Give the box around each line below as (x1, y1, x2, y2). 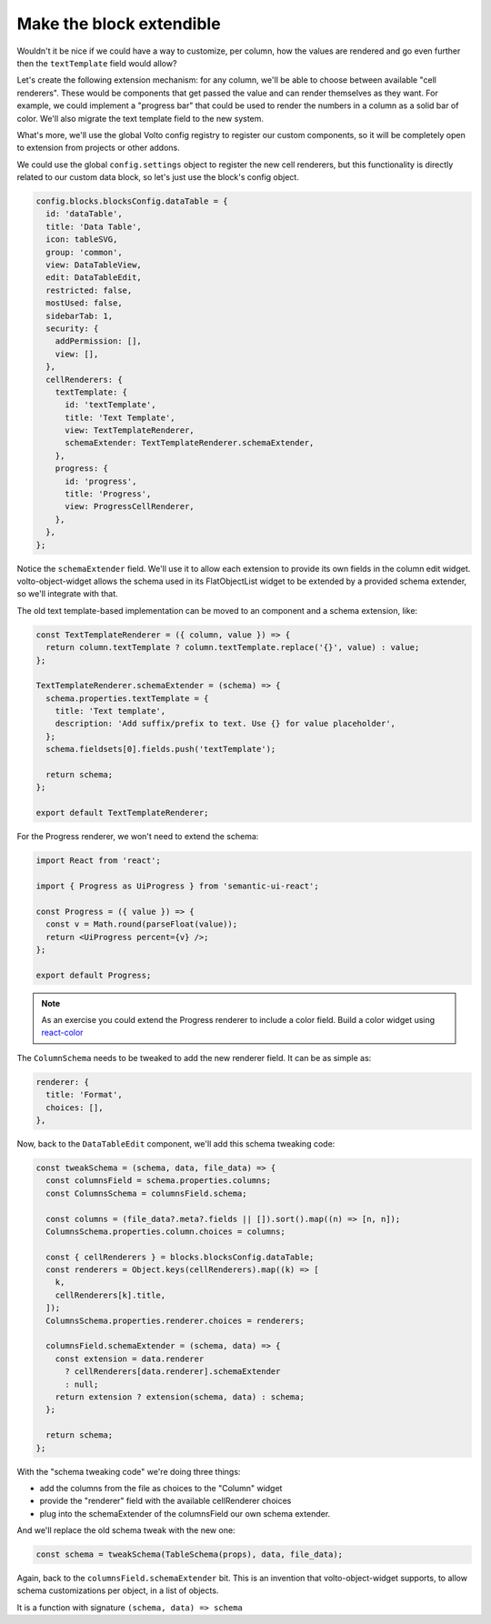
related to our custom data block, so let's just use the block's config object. (16, 172, 299, 183)
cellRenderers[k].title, (55, 1289, 166, 1300)
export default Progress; (35, 969, 152, 980)
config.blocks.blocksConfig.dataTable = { (35, 196, 228, 206)
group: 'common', (45, 246, 123, 257)
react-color (41, 1028, 84, 1038)
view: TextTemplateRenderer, (65, 426, 195, 436)
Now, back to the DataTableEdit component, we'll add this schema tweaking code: (16, 1138, 336, 1149)
